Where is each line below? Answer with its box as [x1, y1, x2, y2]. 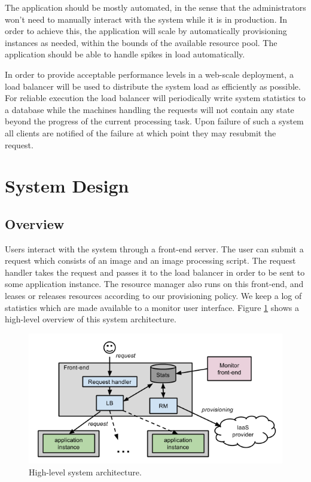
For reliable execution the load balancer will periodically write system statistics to [5, 91, 306, 104]
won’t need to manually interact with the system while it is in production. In [5, 13, 288, 25]
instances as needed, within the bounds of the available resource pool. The [5, 36, 278, 48]
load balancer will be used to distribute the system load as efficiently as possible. [5, 80, 301, 92]
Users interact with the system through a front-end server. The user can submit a [5, 242, 304, 255]
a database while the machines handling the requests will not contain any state [5, 103, 294, 115]
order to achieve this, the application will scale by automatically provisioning [5, 25, 287, 37]
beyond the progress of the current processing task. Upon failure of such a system [5, 115, 304, 127]
